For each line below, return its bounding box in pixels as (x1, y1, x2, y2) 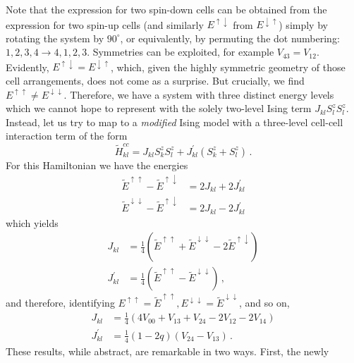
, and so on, (238, 295, 290, 310)
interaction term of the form (6, 128, 128, 143)
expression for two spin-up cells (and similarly (6, 17, 204, 32)
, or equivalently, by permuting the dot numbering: (120, 30, 340, 45)
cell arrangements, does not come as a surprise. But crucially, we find (6, 73, 305, 87)
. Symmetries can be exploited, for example (87, 44, 274, 59)
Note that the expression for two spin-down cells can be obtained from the (6, 2, 327, 16)
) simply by (279, 17, 328, 32)
